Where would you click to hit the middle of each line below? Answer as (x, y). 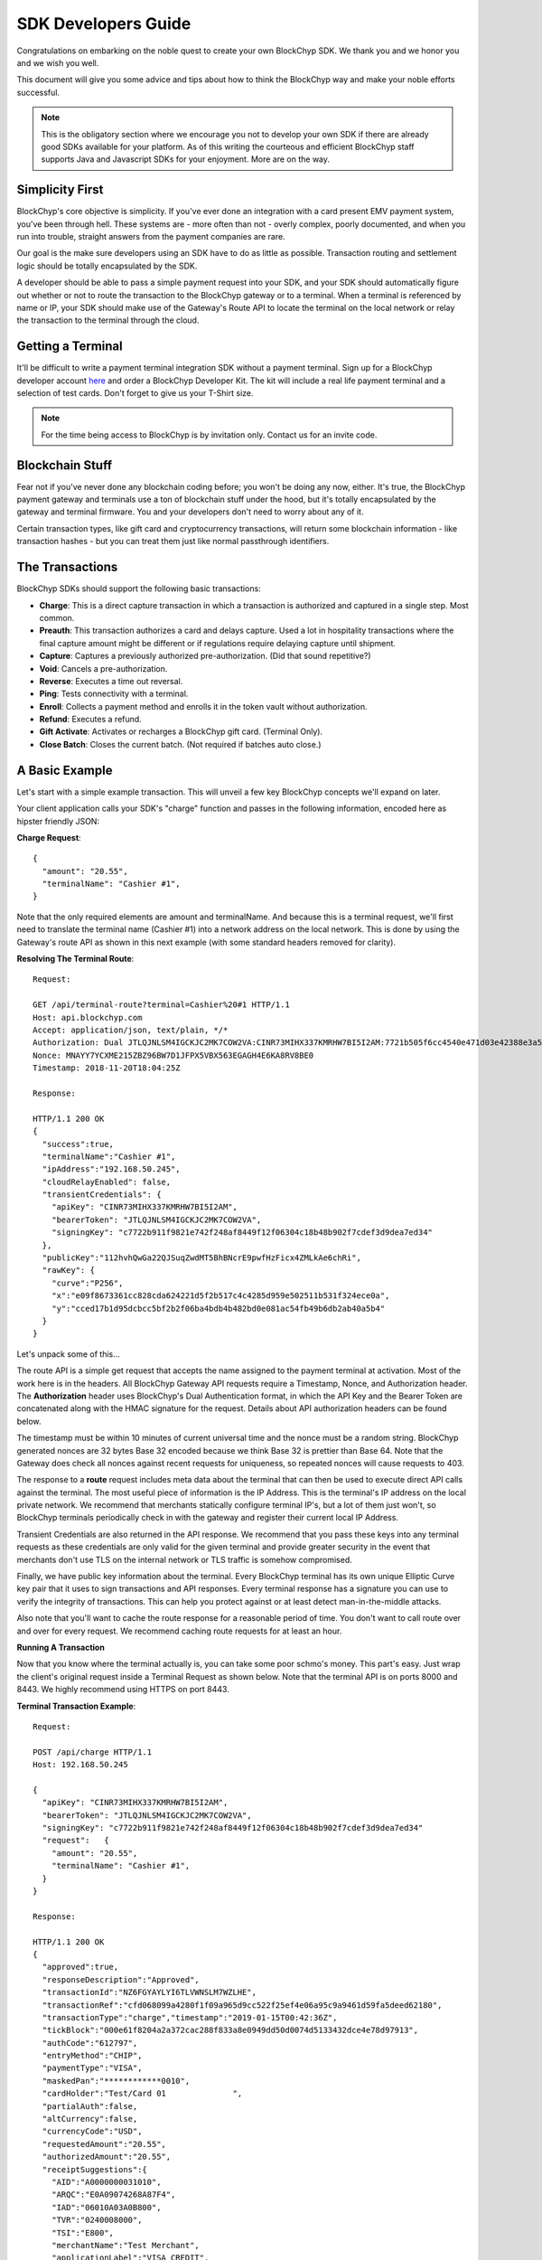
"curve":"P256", (87, 1283)
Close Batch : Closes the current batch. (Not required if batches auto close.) (180, 744)
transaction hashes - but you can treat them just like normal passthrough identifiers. (173, 541)
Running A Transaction (61, 1647)
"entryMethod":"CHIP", (92, 2056)
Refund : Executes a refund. (90, 720)
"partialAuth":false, (90, 2106)
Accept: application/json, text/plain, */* (131, 1030)
